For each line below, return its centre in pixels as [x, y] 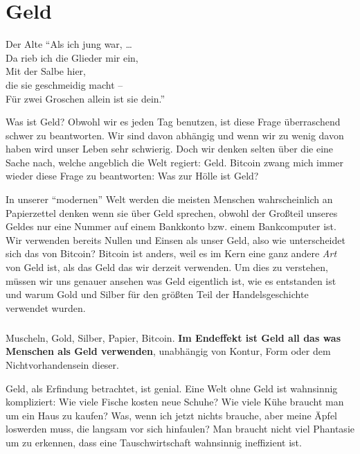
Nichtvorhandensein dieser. [62, 364]
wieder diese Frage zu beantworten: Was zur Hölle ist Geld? [132, 176]
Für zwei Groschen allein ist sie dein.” [85, 98]
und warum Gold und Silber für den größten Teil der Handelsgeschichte [157, 294]
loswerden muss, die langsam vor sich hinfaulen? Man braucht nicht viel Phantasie [180, 429]
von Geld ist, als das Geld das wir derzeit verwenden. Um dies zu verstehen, [167, 267]
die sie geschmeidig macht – [64, 84]
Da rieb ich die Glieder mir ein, [72, 57]
